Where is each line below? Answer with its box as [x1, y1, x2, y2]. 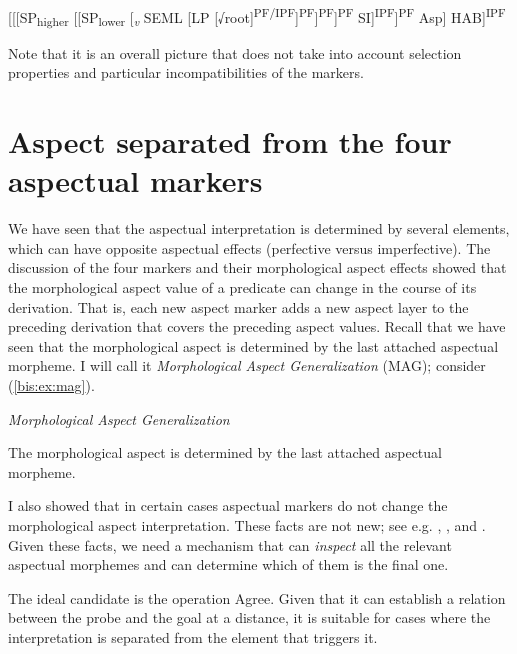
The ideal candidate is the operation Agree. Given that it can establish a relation [8, 587, 506, 608]
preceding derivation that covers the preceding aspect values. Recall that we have [8, 316, 506, 337]
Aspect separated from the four [8, 121, 452, 162]
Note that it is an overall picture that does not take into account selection [8, 42, 462, 63]
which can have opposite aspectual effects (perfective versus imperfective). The [8, 237, 491, 258]
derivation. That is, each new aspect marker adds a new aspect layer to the [8, 296, 469, 317]
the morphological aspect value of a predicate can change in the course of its [8, 277, 477, 298]
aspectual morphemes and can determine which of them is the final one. [8, 554, 449, 575]
